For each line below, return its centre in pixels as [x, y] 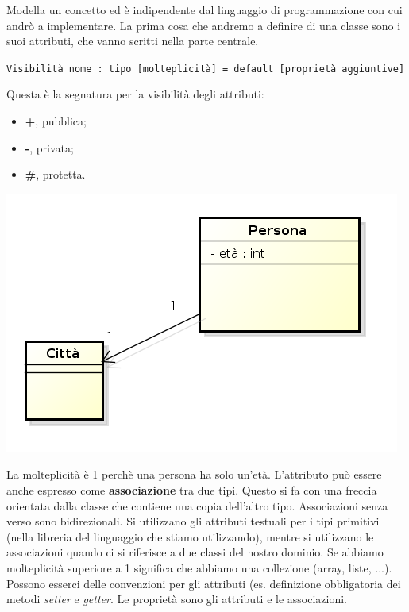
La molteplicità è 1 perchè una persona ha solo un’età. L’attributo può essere [194, 474]
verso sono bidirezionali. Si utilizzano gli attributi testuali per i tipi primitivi [193, 521]
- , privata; [49, 147]
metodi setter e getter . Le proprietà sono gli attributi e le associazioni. [177, 599]
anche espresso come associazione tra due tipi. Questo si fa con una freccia [192, 490]
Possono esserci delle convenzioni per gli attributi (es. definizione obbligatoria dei [204, 583]
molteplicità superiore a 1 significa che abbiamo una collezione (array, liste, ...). [199, 567]
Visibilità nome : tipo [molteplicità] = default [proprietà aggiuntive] [206, 69]
